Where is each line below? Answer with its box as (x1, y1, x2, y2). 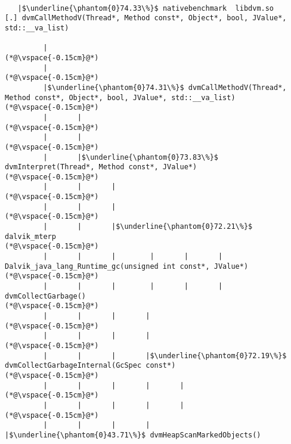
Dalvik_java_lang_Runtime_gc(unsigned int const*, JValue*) (5, 262, 249, 271)
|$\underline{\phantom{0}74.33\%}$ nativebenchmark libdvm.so (17, 4, 274, 13)
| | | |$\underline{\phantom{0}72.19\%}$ (43, 351, 287, 360)
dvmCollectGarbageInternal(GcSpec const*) (5, 361, 176, 370)
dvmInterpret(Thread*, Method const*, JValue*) (5, 163, 197, 172)
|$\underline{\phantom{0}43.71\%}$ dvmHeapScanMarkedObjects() (5, 430, 261, 439)
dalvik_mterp (5, 232, 56, 241)
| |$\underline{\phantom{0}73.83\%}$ (43, 153, 218, 162)
